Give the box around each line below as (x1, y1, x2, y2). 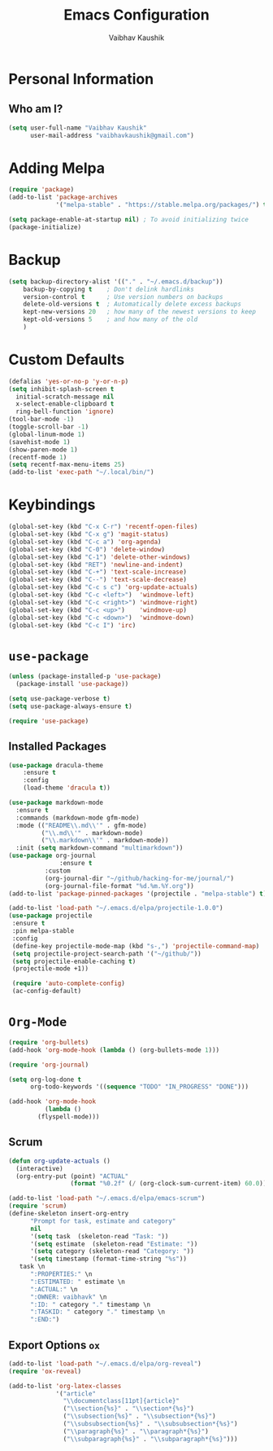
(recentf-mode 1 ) (8, 453, 67, 461)
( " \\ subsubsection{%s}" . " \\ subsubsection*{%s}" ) (63, 1420, 238, 1428)
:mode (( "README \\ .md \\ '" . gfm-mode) (15, 821, 148, 829)
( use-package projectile (8, 912, 93, 920)
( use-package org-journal (8, 851, 96, 860)
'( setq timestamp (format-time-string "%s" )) (29, 1255, 187, 1264)
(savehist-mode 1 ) (8, 437, 71, 446)
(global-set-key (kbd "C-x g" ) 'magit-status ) (8, 530, 169, 539)
